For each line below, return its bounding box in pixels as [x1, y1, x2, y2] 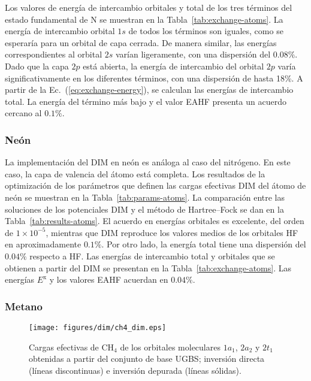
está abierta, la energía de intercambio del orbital [83, 59, 264, 72]
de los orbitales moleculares [120, 340, 221, 353]
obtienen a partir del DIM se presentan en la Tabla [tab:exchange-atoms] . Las [5, 261, 291, 274]
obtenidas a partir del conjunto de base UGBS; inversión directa [29, 352, 265, 365]
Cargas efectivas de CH [29, 340, 114, 353]
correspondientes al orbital [5, 48, 102, 61]
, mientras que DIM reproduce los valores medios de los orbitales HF [46, 226, 298, 238]
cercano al [5, 107, 42, 119]
